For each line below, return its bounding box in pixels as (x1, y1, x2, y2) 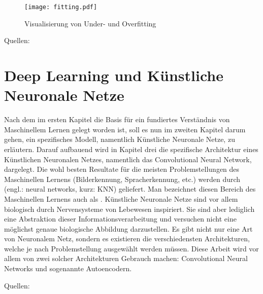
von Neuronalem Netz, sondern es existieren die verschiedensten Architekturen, (4, 233, 250, 244)
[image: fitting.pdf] (24, 4, 97, 11)
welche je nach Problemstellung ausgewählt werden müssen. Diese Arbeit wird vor (4, 243, 259, 253)
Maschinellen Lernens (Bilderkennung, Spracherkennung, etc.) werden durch (4, 173, 241, 184)
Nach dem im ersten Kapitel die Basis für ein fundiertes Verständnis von (4, 114, 230, 125)
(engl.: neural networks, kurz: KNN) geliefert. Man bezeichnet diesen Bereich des (4, 183, 256, 194)
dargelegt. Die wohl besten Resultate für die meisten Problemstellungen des (4, 164, 240, 174)
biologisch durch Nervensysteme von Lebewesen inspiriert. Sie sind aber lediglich (4, 203, 255, 214)
